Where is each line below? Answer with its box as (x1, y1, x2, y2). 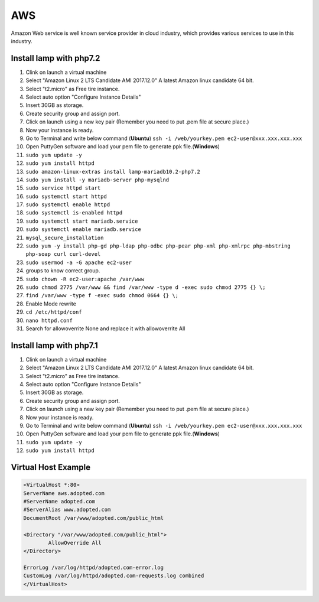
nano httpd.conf (25, 317, 73, 324)
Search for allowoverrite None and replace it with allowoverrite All (25, 325, 185, 332)
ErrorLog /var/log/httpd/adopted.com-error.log (23, 564, 164, 571)
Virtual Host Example (11, 462, 91, 472)
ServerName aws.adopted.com (23, 490, 105, 496)
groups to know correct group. (25, 267, 100, 274)
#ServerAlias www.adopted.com (23, 506, 111, 513)
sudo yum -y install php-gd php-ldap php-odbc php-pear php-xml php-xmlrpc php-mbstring (25, 243, 291, 249)
